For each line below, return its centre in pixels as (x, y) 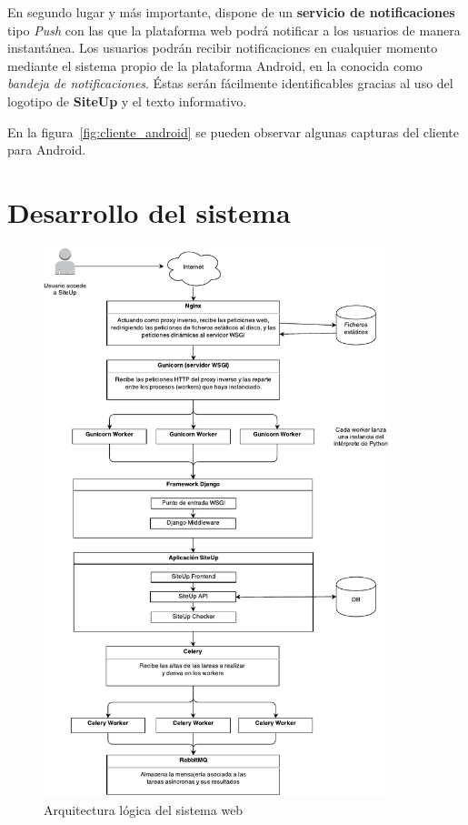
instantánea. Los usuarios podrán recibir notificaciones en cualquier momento (223, 48)
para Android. (47, 150)
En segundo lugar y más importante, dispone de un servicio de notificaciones (231, 12)
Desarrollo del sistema (149, 211)
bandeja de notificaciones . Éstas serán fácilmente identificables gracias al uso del (230, 83)
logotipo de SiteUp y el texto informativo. (127, 101)
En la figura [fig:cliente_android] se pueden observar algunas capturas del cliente (233, 131)
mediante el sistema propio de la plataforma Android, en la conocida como (215, 65)
